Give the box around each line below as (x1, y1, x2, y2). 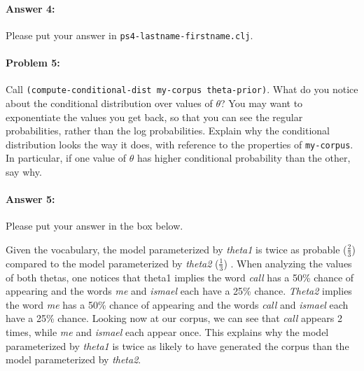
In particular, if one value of (6, 150, 126, 165)
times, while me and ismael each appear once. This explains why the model (6, 324, 329, 339)
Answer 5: (6, 192, 55, 206)
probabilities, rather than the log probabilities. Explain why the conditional (6, 123, 330, 138)
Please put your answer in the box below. (6, 218, 183, 233)
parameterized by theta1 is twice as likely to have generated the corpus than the (6, 338, 349, 353)
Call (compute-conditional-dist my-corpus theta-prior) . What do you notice (6, 82, 358, 97)
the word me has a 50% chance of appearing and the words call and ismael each (6, 297, 349, 311)
